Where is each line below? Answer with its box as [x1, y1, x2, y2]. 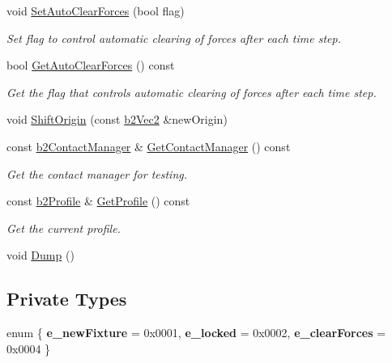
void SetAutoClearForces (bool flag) [6, 2, 185, 19]
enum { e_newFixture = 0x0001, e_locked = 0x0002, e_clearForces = [6, 324, 386, 341]
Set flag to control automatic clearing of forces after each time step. [6, 29, 341, 46]
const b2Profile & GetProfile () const [6, 192, 190, 209]
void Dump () [6, 247, 75, 264]
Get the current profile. [6, 219, 121, 236]
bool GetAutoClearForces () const [6, 57, 175, 74]
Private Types [6, 286, 127, 311]
